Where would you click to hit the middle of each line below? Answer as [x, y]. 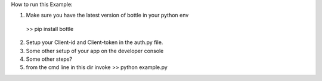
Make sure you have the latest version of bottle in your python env [107, 15]
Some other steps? [49, 59]
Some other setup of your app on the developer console [95, 51]
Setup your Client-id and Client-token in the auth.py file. [95, 42]
